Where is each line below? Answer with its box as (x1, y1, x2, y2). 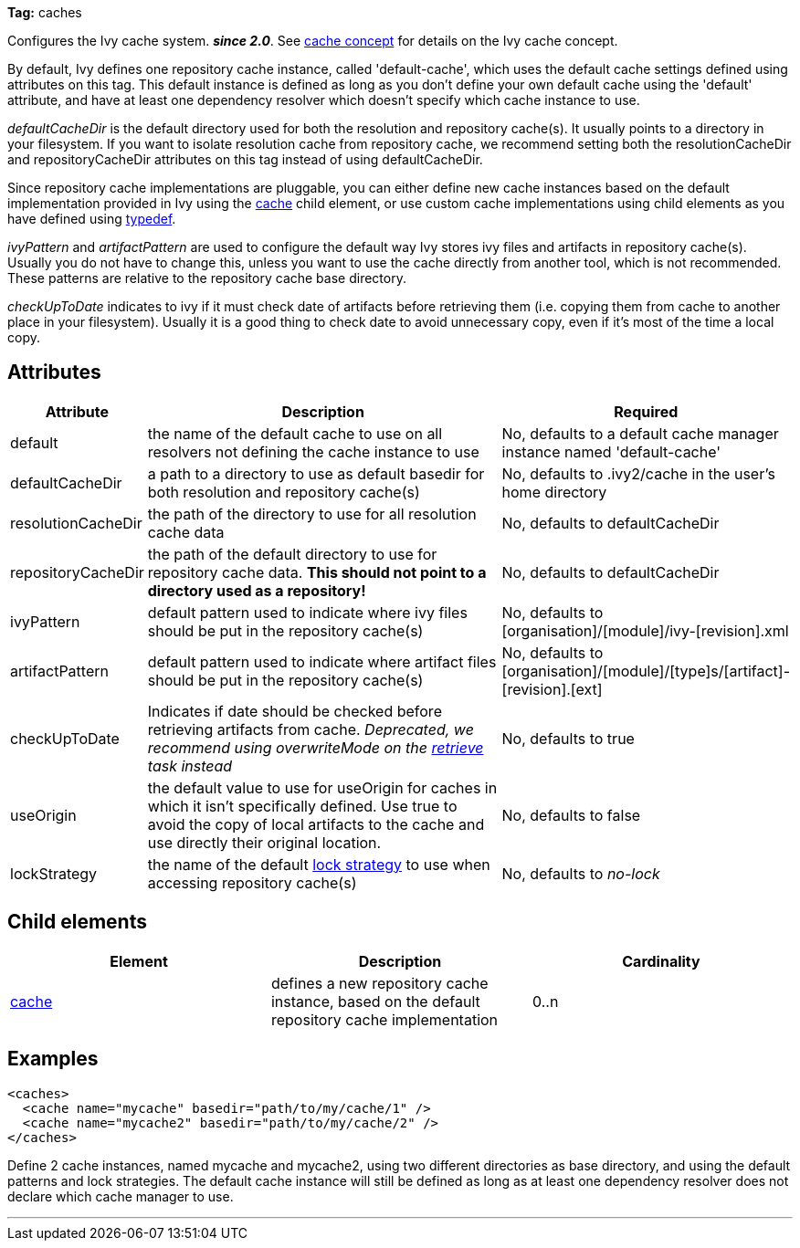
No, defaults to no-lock (501, 864, 660, 883)
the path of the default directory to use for (147, 544, 437, 563)
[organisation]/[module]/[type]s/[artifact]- (501, 661, 791, 680)
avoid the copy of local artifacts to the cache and (147, 814, 485, 834)
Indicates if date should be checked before (147, 701, 442, 720)
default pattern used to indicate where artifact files (147, 652, 497, 671)
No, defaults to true (501, 729, 635, 748)
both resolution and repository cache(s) (147, 482, 420, 501)
